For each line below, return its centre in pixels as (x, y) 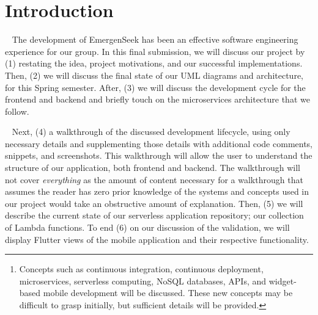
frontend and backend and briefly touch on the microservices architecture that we (157, 99)
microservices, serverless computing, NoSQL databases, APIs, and (143, 281)
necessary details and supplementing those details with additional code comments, (159, 143)
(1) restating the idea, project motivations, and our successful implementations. (154, 63)
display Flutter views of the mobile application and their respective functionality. (157, 239)
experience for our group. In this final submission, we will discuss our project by (155, 51)
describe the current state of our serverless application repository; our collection (154, 215)
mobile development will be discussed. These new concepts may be (168, 293)
